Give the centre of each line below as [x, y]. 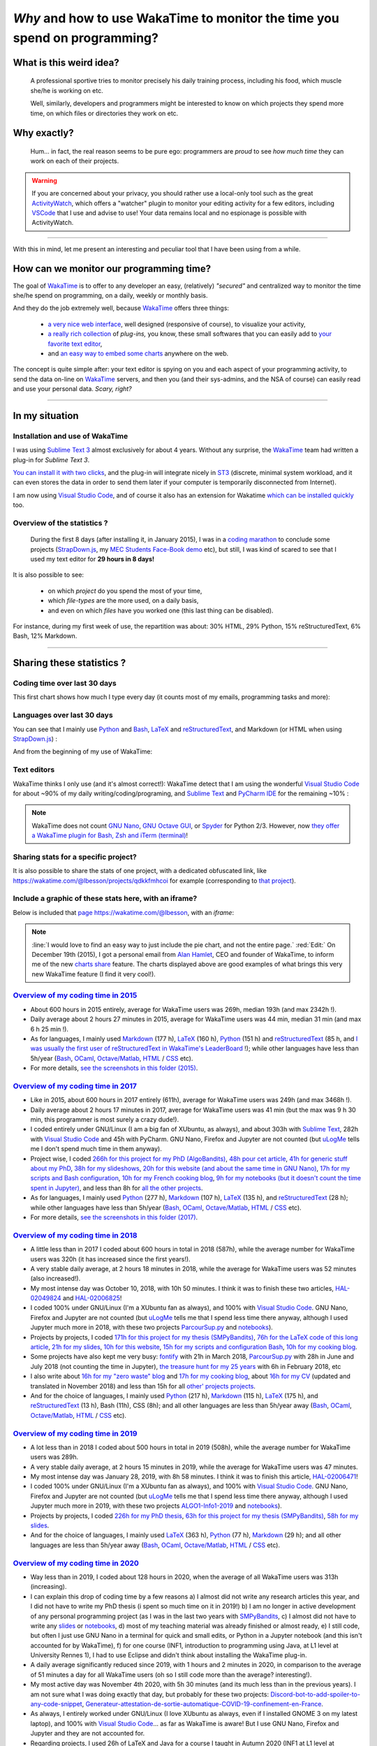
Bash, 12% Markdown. [45, 636]
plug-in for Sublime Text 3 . [51, 460]
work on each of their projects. [75, 161]
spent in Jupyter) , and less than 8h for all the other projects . [117, 1188]
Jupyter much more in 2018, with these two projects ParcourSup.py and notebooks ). [152, 1328]
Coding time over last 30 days [65, 683]
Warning [44, 180]
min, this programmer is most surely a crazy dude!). [105, 1120]
